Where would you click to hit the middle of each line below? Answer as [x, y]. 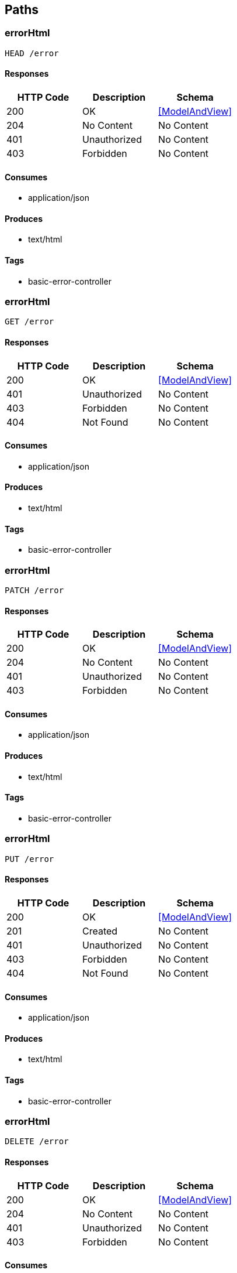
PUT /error [29, 859]
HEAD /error [32, 53]
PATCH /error [34, 591]
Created [100, 931]
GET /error [29, 322]
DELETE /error [37, 1142]
